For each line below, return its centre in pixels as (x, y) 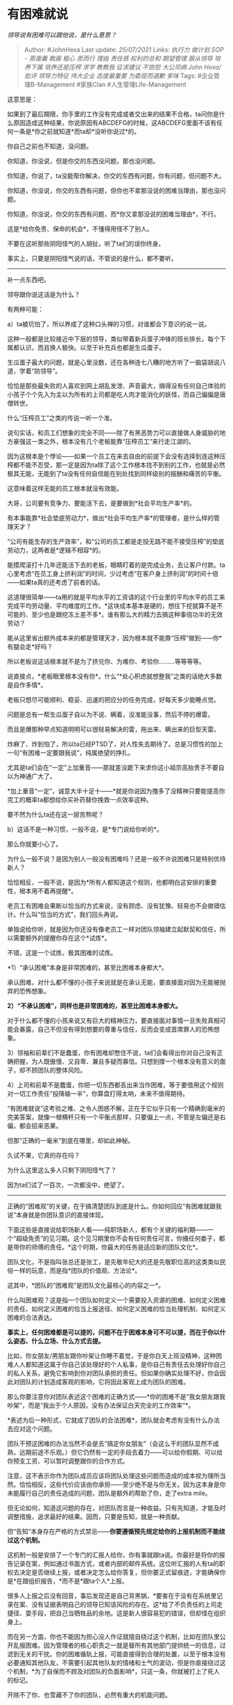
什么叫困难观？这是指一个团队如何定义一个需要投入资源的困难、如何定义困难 (116, 1300)
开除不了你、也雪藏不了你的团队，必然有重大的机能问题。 (89, 1695)
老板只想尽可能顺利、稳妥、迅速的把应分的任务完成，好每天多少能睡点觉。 (113, 699)
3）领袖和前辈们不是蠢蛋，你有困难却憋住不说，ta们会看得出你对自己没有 (112, 1052)
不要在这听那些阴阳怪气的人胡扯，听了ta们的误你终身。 (86, 243)
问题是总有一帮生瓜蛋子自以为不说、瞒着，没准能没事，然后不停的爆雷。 (110, 714)
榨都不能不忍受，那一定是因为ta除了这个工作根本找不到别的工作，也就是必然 (116, 465)
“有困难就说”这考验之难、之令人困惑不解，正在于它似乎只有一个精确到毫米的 (116, 1108)
